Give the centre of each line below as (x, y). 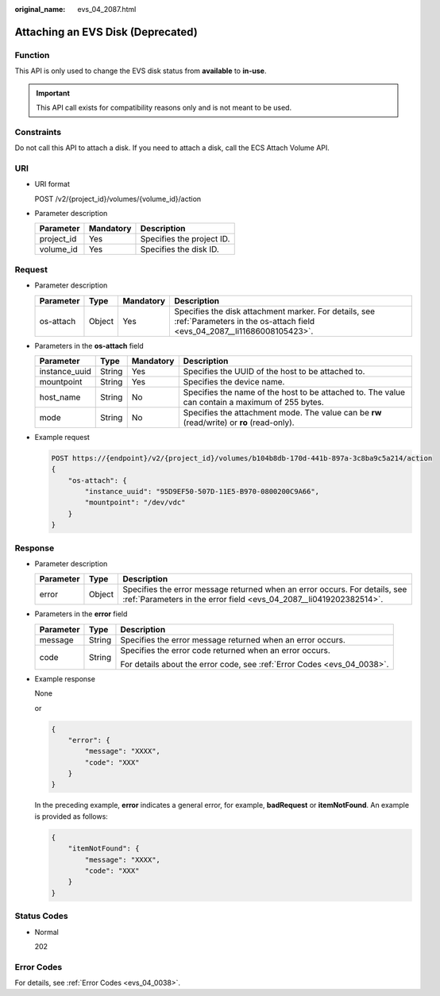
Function (32, 55)
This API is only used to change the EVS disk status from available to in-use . (141, 71)
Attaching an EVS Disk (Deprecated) (106, 32)
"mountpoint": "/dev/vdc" (135, 503)
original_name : (40, 9)
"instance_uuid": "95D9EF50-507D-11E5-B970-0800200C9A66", (202, 492)
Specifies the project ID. (185, 239)
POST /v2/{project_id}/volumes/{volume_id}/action (118, 199)
